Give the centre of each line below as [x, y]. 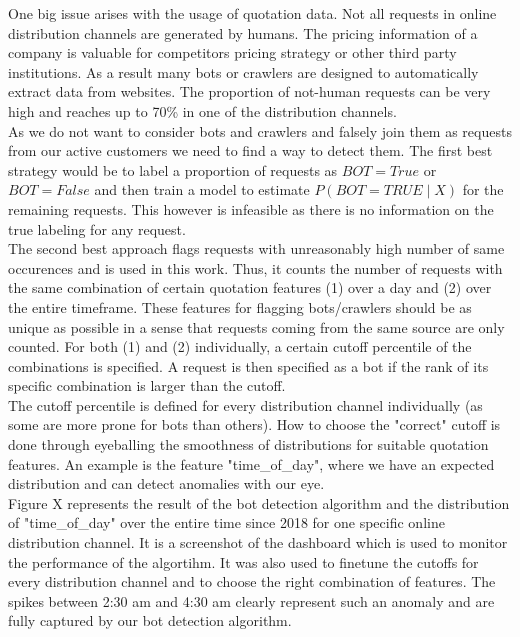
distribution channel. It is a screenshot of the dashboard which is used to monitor [258, 542]
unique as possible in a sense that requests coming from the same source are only [256, 326]
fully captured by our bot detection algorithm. [150, 620]
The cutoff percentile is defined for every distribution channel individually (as [245, 404]
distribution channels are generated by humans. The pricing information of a [243, 32]
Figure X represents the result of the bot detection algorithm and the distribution [259, 502]
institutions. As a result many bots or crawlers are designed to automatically [243, 71]
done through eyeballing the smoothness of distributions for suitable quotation [248, 444]
